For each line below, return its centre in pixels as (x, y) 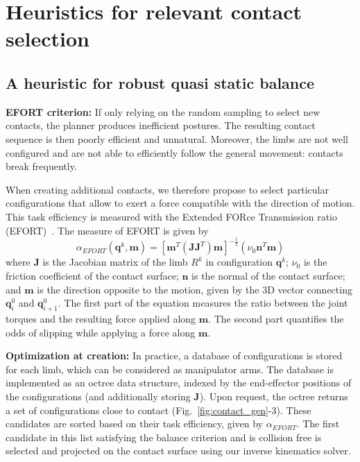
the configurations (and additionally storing (98, 396)
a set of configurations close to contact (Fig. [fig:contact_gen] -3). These (158, 410)
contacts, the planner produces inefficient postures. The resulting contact (161, 125)
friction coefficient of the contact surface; (92, 276)
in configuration (239, 262)
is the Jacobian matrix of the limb (115, 262)
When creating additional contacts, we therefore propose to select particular (167, 189)
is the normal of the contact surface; (268, 276)
